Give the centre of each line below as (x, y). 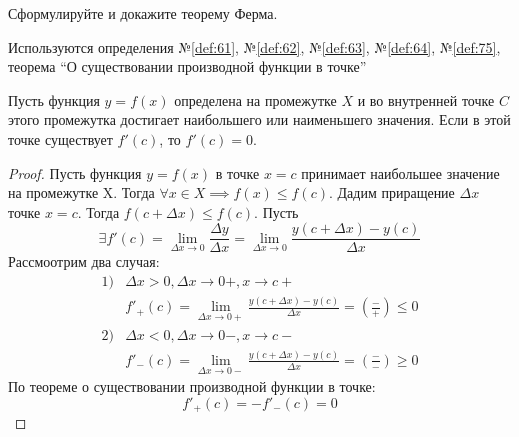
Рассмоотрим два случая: (84, 261)
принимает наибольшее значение (400, 172)
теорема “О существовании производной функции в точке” (187, 66)
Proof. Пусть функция (75, 172)
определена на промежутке (255, 99)
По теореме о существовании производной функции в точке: (192, 386)
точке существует (60, 138)
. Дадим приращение (391, 192)
